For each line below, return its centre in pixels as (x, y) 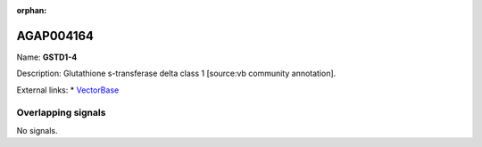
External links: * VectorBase (68, 90)
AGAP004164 (55, 36)
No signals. (37, 130)
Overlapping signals (61, 113)
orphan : (32, 10)
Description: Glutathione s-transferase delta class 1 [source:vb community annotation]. (176, 73)
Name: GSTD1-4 (47, 57)
